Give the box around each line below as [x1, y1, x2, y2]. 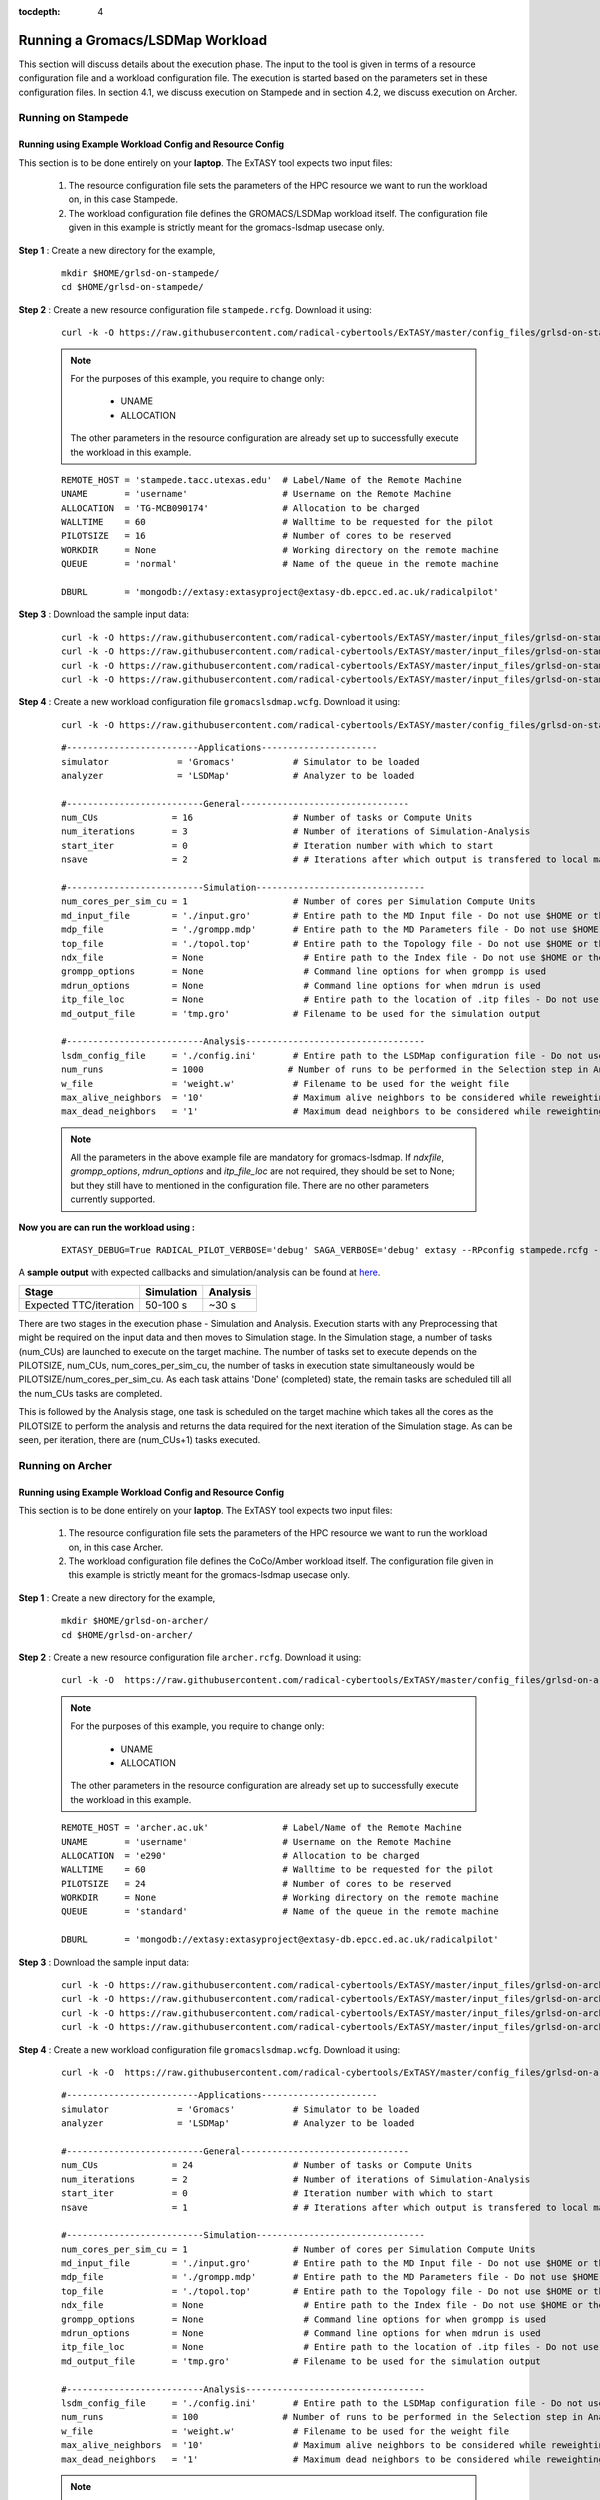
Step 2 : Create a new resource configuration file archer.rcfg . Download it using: [18, 1651, 362, 1664]
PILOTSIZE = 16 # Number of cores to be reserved [61, 530, 452, 542]
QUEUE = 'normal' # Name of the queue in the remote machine [61, 558, 499, 570]
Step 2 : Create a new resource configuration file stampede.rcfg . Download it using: [18, 303, 372, 315]
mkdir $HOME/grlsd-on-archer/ [61, 1615, 210, 1627]
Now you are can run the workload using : [18, 1221, 195, 1233]
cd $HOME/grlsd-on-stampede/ [61, 281, 204, 293]
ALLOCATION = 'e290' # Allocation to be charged [61, 1850, 420, 1861]
